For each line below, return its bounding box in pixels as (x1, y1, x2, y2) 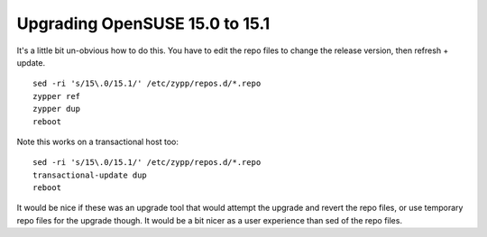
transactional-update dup (32, 169, 148, 180)
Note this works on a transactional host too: (16, 136, 179, 147)
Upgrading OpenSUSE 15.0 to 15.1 (16, 14, 271, 33)
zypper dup (32, 104, 81, 114)
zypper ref (32, 91, 81, 101)
